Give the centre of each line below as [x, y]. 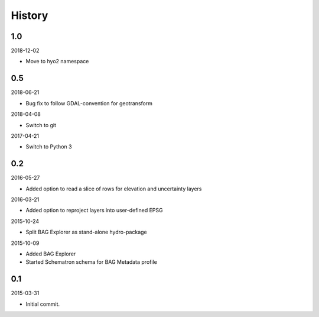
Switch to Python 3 [49, 147]
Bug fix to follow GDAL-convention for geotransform [89, 103]
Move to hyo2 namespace [57, 62]
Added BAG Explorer [51, 254]
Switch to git [41, 125]
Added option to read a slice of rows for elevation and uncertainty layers [114, 189]
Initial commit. [43, 304]
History [30, 15]
